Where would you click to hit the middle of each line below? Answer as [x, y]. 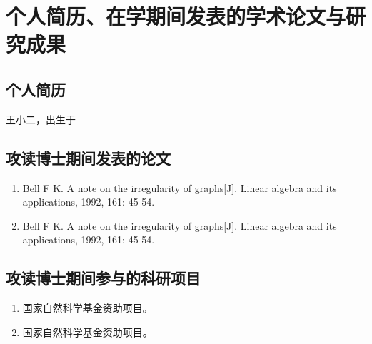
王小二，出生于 [41, 119]
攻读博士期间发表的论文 [88, 157]
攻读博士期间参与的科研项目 [103, 278]
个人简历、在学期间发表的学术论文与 [176, 16]
